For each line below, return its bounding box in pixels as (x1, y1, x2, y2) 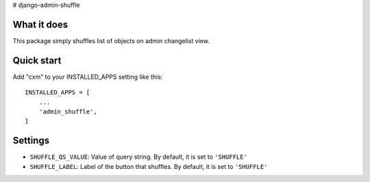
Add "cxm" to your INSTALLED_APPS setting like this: (12, 73, 163, 81)
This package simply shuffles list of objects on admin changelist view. (12, 36, 210, 44)
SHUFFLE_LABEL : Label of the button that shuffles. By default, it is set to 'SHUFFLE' (29, 162, 268, 170)
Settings (12, 135, 50, 146)
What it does (12, 18, 69, 30)
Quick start (12, 55, 62, 66)
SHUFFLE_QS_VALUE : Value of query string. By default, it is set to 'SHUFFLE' (29, 153, 248, 161)
